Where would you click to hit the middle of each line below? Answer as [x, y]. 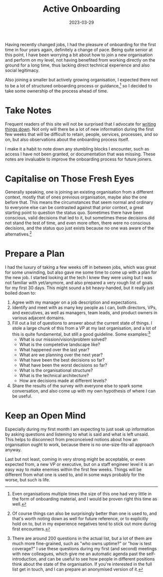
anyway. [13, 449]
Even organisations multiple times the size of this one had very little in [82, 494]
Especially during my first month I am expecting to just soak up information [80, 429]
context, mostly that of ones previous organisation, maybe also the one [76, 197]
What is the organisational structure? [56, 370]
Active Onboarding [81, 9]
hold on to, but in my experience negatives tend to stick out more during [84, 524]
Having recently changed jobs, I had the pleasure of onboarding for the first [81, 44]
